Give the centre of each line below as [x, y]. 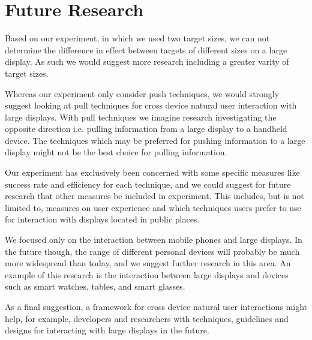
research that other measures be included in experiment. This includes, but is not [154, 196]
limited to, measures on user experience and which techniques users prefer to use [153, 207]
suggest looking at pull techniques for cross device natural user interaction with [151, 105]
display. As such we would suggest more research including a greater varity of [147, 61]
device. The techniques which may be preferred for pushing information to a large [155, 140]
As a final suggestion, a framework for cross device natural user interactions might [156, 306]
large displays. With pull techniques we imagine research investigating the [141, 117]
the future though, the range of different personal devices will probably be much [152, 251]
